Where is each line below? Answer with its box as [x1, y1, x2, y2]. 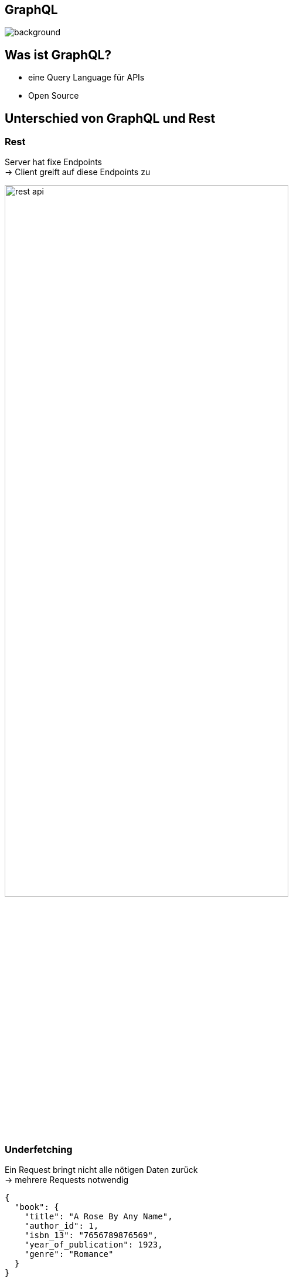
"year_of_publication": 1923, [24, 1240, 163, 1250]
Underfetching [5, 1143, 73, 1155]
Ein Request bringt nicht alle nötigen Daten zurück [5, 1165, 198, 1175]
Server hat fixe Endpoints [5, 157, 102, 167]
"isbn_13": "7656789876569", [24, 1230, 158, 1240]
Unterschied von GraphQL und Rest [5, 110, 216, 126]
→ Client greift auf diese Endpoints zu [5, 167, 151, 177]
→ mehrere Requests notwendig [5, 1175, 129, 1185]
